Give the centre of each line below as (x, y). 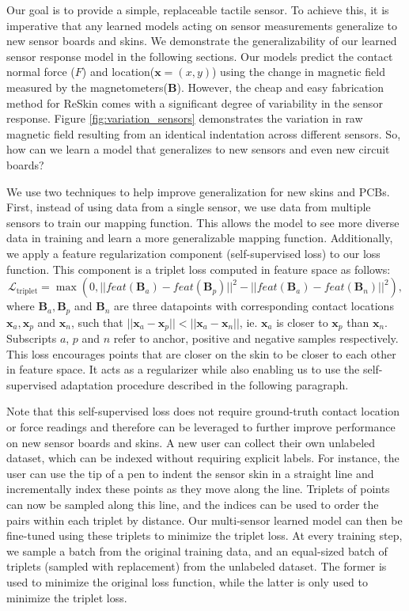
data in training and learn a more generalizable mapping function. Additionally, (200, 238)
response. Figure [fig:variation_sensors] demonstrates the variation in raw (185, 118)
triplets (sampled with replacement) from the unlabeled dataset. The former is (197, 566)
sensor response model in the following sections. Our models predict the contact (200, 56)
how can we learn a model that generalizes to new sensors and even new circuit (198, 149)
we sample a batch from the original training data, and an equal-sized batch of (197, 550)
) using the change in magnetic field (298, 72)
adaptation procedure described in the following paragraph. (204, 384)
